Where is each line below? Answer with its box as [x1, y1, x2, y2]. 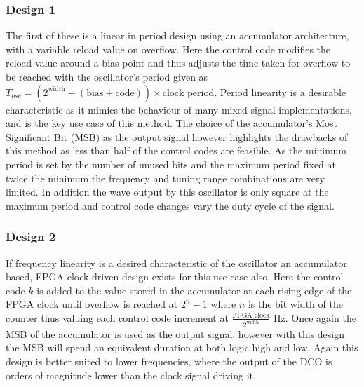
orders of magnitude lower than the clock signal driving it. [6, 367, 256, 382]
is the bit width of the [248, 297, 343, 311]
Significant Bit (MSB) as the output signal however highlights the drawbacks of [6, 129, 348, 144]
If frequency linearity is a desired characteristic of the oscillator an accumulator [6, 255, 347, 270]
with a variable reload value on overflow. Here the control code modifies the [6, 41, 331, 56]
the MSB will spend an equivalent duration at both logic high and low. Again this [6, 340, 358, 355]
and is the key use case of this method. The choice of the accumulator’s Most [6, 116, 337, 130]
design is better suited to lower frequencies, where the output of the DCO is [6, 354, 332, 368]
